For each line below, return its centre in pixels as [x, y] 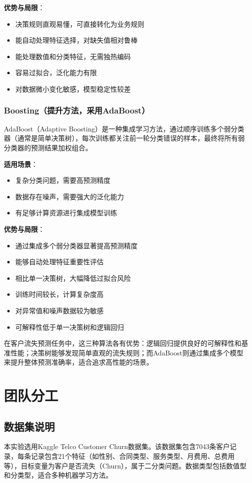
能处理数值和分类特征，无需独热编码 [73, 56]
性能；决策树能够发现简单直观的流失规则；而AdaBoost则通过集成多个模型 [127, 352]
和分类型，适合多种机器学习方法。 [58, 475]
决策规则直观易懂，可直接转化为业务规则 [80, 24]
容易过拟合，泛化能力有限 [56, 72]
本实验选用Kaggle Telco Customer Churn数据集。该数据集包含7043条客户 [117, 446]
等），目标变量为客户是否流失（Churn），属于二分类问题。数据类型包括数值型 [125, 465]
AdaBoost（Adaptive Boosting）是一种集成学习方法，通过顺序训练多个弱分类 [124, 128]
